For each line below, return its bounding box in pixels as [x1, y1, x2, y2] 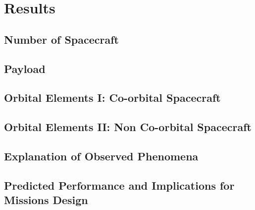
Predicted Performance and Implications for [4, 177, 235, 193]
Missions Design [4, 192, 88, 208]
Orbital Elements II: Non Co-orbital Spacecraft [4, 119, 252, 135]
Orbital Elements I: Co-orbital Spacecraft [4, 90, 221, 105]
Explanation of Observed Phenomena [4, 148, 199, 163]
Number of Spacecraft [4, 31, 119, 47]
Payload [4, 61, 46, 76]
